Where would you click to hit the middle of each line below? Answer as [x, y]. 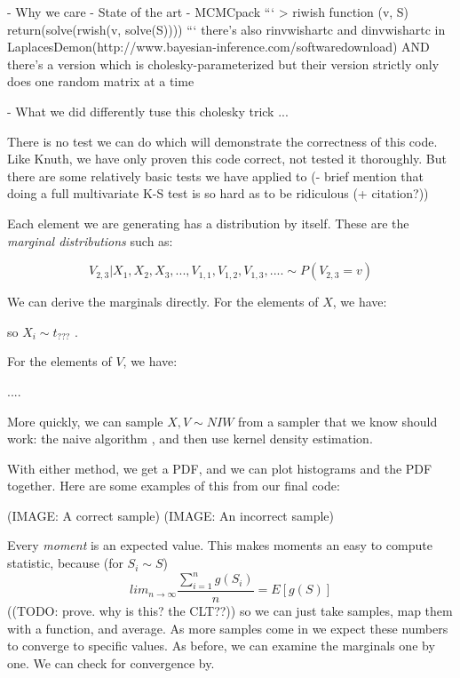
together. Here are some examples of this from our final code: [174, 486]
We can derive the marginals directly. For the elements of [163, 302]
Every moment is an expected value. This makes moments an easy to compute [220, 545]
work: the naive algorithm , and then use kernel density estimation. [190, 439]
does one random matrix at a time [101, 81]
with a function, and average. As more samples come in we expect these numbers [228, 628]
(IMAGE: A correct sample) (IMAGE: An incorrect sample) [171, 515]
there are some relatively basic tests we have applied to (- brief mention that [216, 175]
